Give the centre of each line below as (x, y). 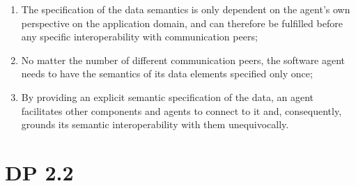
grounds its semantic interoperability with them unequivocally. (155, 124)
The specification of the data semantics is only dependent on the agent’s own (186, 9)
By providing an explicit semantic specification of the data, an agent (168, 96)
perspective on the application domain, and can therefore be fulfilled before (182, 23)
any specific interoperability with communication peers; (139, 37)
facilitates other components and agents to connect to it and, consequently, (181, 110)
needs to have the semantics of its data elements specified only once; (167, 73)
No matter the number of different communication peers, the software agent (183, 60)
